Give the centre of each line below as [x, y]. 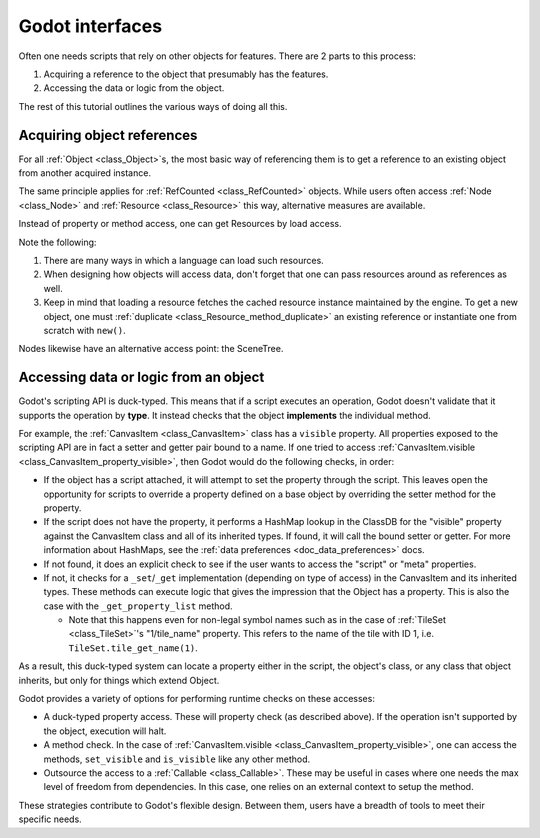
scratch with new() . [85, 330]
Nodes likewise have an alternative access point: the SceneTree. [151, 349]
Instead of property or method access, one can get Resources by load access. [180, 224]
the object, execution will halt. [105, 731]
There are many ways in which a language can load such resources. [183, 260]
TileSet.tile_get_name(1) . [133, 647]
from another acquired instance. [85, 173]
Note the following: [57, 242]
